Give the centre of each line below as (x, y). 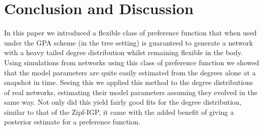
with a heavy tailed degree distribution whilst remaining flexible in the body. (123, 52)
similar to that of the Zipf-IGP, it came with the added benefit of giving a (119, 112)
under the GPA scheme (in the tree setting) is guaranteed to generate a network (129, 42)
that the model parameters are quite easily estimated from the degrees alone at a (130, 72)
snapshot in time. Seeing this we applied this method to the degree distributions (129, 82)
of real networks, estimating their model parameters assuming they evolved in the (131, 92)
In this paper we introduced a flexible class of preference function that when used (130, 33)
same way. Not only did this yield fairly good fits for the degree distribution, (123, 102)
